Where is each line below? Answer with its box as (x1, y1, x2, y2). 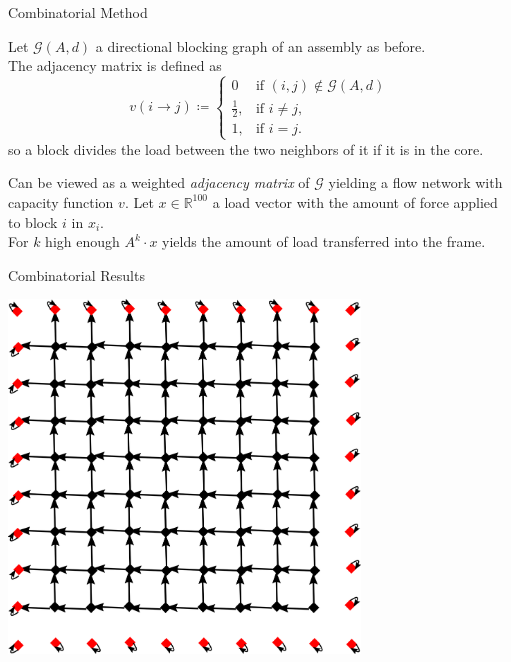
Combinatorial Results (8, 264, 145, 285)
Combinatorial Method (8, 2, 148, 22)
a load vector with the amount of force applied (212, 191, 498, 212)
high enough (45, 231, 120, 252)
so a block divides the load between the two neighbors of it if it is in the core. (8, 138, 484, 159)
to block (8, 211, 58, 232)
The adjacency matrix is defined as (8, 55, 222, 76)
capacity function (8, 191, 114, 212)
